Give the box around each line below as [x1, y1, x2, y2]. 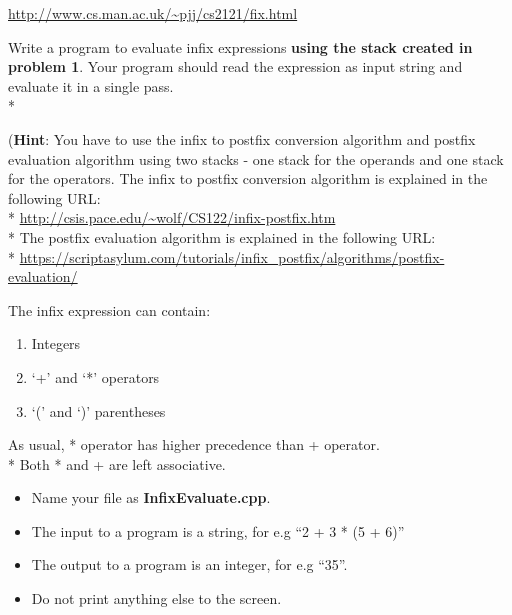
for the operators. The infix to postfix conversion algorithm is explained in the [8, 168, 488, 189]
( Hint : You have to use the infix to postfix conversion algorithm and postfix [8, 128, 476, 149]
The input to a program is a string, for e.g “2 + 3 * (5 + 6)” [31, 520, 405, 541]
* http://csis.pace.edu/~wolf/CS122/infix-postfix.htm [8, 207, 336, 228]
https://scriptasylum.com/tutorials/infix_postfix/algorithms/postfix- [19, 246, 445, 267]
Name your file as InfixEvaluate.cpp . [31, 487, 271, 508]
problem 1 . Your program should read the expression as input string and [8, 56, 463, 77]
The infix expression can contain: [8, 299, 211, 320]
